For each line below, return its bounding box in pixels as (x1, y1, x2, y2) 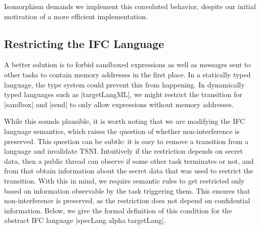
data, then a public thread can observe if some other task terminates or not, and (4, 155, 254, 166)
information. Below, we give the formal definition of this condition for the (4, 205, 232, 215)
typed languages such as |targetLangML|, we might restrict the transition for (4, 89, 242, 100)
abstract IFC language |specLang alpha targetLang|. (4, 215, 166, 225)
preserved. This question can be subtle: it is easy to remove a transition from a (4, 135, 249, 146)
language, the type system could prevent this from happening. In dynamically (4, 79, 245, 89)
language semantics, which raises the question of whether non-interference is (4, 125, 240, 136)
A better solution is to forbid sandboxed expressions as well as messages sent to (4, 59, 251, 70)
